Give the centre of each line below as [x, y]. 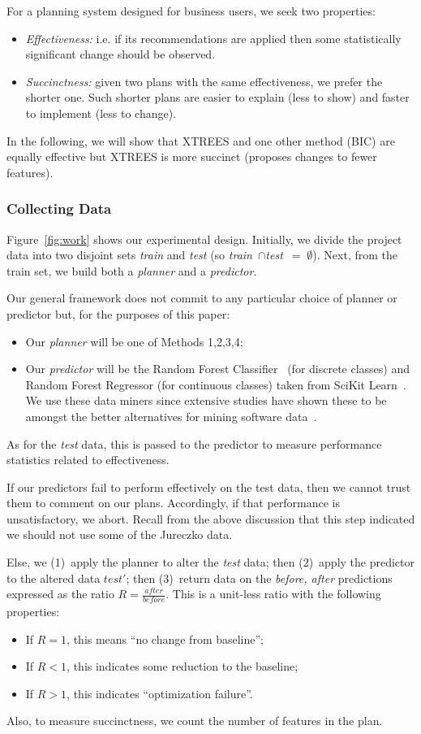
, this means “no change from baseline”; [165, 638]
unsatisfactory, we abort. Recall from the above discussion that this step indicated [211, 518]
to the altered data [54, 578]
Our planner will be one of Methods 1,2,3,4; [134, 341]
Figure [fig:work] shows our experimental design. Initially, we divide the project [204, 239]
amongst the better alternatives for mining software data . [171, 416]
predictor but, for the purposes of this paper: [118, 313]
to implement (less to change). [101, 113]
